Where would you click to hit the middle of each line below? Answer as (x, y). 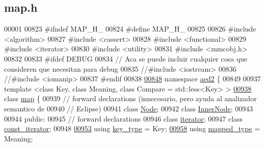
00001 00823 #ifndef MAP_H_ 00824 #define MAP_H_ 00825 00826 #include (130, 29)
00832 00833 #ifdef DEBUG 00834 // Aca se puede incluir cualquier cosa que (126, 58)
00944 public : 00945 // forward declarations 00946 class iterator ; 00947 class (124, 118)
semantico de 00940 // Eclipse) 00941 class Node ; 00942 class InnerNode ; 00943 (129, 108)
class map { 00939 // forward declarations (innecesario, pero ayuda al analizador (130, 98)
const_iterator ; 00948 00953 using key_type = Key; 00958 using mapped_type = (132, 128)
